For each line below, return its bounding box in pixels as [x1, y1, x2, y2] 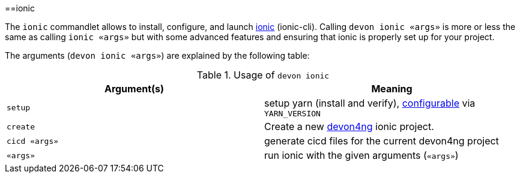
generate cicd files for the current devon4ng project [264, 135, 499, 147]
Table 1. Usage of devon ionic [196, 69, 330, 81]
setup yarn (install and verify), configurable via [264, 97, 476, 109]
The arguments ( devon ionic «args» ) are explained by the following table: [5, 50, 310, 61]
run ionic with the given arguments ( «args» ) [264, 149, 459, 161]
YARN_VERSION [264, 109, 321, 118]
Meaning [371, 83, 413, 95]
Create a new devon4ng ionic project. [264, 120, 434, 132]
